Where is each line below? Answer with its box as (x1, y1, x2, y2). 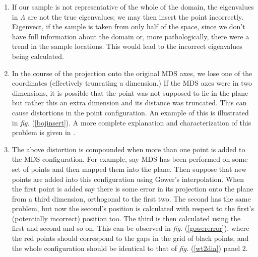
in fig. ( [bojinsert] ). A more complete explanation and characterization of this (12, 117, 251, 127)
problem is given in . (12, 127, 76, 138)
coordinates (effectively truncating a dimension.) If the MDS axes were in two (12, 78, 252, 88)
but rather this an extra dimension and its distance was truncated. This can (12, 97, 247, 108)
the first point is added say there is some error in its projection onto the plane (12, 183, 253, 194)
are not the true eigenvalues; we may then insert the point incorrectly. (27, 11, 244, 22)
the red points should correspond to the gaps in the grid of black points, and (12, 233, 249, 243)
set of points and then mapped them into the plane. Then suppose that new (12, 163, 247, 174)
